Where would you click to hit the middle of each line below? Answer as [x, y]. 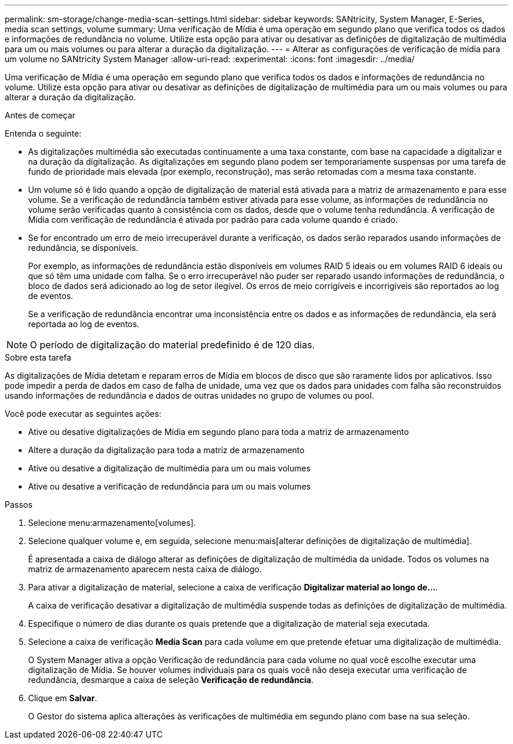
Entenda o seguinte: [43, 133]
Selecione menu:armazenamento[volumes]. [112, 523]
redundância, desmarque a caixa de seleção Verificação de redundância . [171, 680]
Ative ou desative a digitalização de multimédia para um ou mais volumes [170, 468]
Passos [19, 505]
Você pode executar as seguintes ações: [83, 414]
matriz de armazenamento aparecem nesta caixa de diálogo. [145, 569]
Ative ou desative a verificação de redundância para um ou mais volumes [170, 486]
